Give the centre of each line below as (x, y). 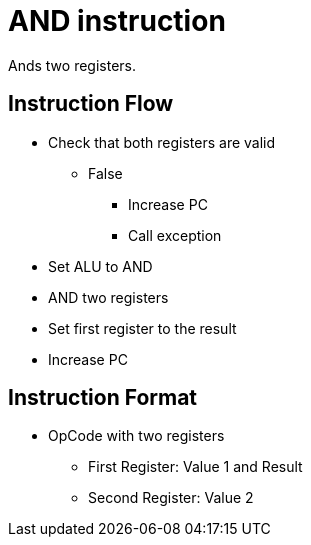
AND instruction (117, 21)
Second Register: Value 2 (171, 498)
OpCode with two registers (136, 436)
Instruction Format (103, 398)
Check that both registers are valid (162, 142)
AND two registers (108, 297)
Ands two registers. (72, 65)
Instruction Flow (91, 104)
